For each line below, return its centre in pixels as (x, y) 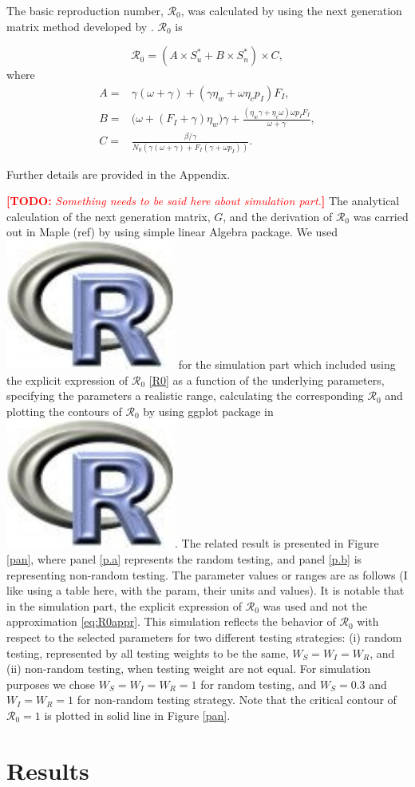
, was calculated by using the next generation (291, 10)
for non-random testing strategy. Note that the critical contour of (237, 700)
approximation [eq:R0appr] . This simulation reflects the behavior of (171, 621)
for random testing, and (259, 684)
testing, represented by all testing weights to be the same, (148, 653)
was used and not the (315, 605)
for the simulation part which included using (287, 364)
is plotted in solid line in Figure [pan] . (137, 715)
